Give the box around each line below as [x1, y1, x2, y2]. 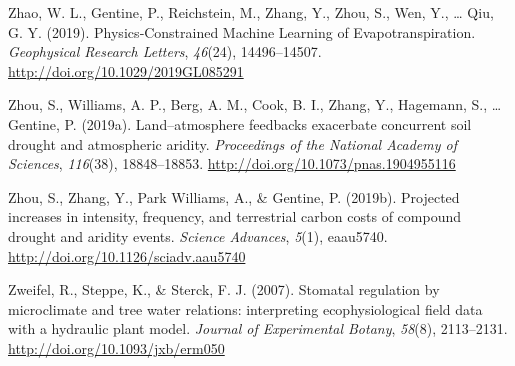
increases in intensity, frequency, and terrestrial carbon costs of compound [8, 206, 461, 227]
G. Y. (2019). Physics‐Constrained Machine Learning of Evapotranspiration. [8, 21, 476, 42]
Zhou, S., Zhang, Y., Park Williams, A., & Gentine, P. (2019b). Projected [8, 186, 460, 207]
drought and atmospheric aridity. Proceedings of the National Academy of [8, 133, 458, 154]
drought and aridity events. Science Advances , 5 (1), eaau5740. [8, 225, 388, 246]
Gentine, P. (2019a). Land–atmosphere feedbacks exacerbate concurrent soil [8, 113, 472, 134]
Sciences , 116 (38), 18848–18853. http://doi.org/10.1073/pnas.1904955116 [8, 153, 456, 174]
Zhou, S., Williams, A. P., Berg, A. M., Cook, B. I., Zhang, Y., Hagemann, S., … [8, 94, 502, 115]
